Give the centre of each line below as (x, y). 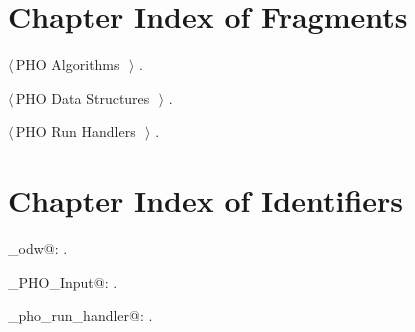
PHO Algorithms (67, 64)
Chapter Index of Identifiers (206, 200)
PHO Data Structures (82, 97)
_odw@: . (38, 248)
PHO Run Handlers (75, 131)
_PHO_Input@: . (63, 281)
